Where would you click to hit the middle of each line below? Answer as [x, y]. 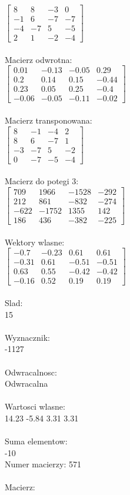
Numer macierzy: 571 [43, 464]
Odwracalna [26, 383]
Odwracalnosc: [31, 372]
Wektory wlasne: [35, 242]
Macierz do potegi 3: [42, 181]
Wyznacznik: [28, 337]
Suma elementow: [36, 441]
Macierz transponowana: [49, 120]
